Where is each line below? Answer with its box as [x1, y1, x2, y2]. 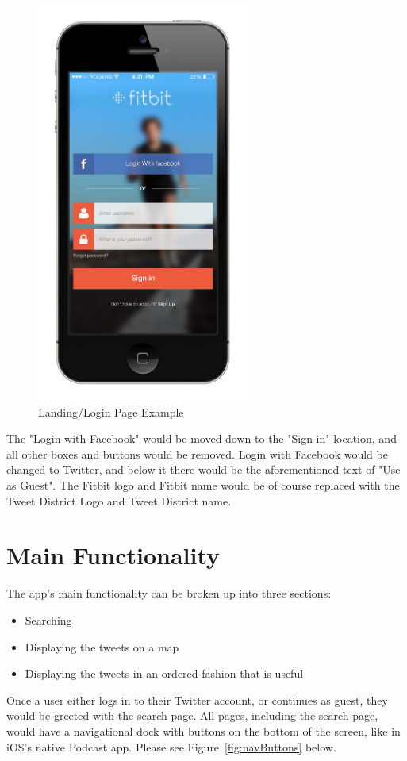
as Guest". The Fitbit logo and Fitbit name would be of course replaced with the [6, 477, 400, 494]
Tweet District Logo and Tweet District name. [6, 492, 232, 509]
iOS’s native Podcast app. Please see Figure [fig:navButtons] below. [6, 738, 336, 755]
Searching [25, 611, 72, 628]
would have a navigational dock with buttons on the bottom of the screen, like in [6, 722, 401, 739]
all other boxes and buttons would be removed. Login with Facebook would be [6, 445, 388, 462]
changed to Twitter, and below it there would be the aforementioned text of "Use [6, 461, 401, 478]
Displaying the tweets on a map [25, 638, 179, 655]
